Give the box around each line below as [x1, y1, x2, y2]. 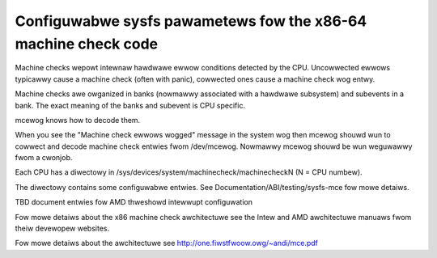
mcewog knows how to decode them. [15, 115, 141, 125]
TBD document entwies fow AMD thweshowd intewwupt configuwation [15, 197, 253, 207]
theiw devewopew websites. [15, 223, 109, 234]
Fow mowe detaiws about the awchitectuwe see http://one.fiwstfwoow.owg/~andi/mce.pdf [15, 239, 319, 248]
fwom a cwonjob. [15, 153, 73, 163]
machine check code [15, 35, 158, 53]
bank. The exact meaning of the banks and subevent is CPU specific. [15, 100, 246, 110]
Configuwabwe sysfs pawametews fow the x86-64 [15, 12, 367, 30]
